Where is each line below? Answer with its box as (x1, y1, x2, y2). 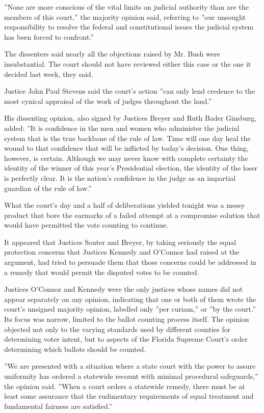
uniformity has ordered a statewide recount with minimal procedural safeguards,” (4, 371, 258, 381)
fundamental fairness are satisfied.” (4, 400, 113, 411)
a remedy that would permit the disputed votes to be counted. (4, 266, 199, 277)
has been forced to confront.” (4, 31, 94, 42)
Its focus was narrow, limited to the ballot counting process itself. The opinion (4, 314, 249, 324)
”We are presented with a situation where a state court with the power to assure (4, 361, 256, 371)
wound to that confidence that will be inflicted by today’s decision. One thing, (4, 143, 249, 153)
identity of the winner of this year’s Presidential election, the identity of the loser (4, 162, 257, 173)
